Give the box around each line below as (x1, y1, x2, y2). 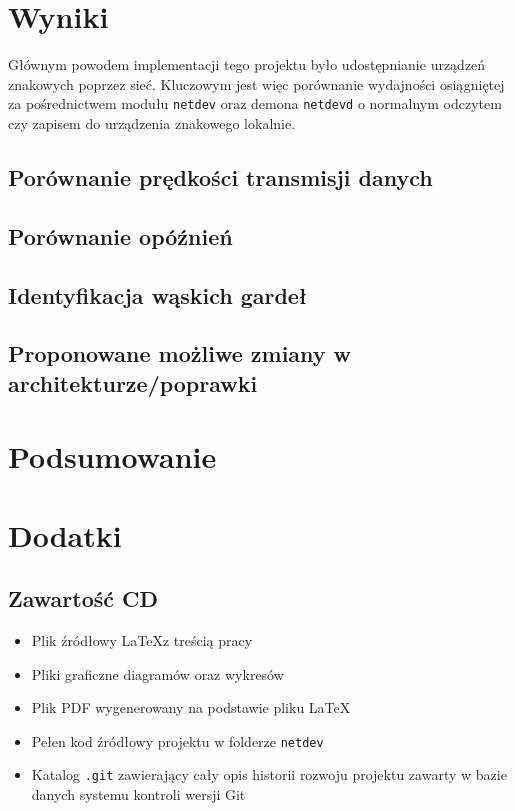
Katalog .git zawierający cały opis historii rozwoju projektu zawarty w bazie (31, 764, 507, 785)
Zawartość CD (8, 583, 159, 614)
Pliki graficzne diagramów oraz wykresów (31, 663, 284, 684)
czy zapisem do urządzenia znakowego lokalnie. (8, 112, 296, 133)
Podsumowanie (8, 436, 217, 477)
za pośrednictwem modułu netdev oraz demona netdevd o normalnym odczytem (8, 93, 502, 114)
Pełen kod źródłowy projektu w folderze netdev (31, 730, 324, 751)
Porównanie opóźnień (8, 220, 233, 251)
